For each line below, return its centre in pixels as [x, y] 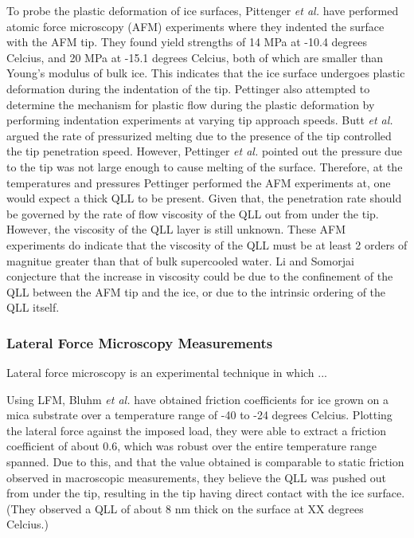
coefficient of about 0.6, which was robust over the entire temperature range [192, 446]
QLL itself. [33, 307]
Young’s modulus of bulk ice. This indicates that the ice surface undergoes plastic [206, 73]
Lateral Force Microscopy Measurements [140, 342]
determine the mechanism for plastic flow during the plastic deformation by [191, 104]
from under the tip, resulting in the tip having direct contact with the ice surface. [206, 493]
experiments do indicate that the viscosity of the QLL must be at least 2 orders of [207, 244]
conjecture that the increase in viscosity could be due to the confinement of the [200, 276]
